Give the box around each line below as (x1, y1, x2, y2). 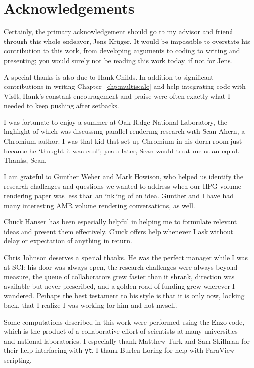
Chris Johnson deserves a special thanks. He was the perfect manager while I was (4, 252, 248, 262)
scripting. (4, 355, 32, 365)
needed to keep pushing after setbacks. (4, 100, 119, 110)
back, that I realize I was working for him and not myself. (4, 300, 177, 310)
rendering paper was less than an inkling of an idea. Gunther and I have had (4, 191, 234, 201)
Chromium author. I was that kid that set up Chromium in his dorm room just (4, 136, 242, 146)
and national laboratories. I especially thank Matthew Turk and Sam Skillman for (4, 335, 250, 346)
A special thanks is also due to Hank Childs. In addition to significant (4, 71, 214, 82)
